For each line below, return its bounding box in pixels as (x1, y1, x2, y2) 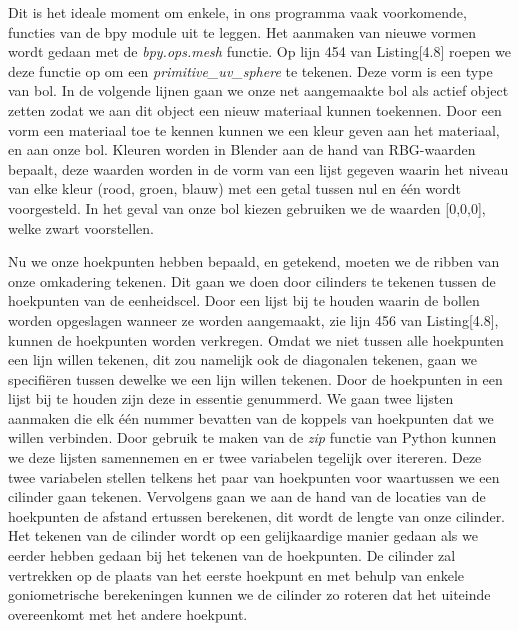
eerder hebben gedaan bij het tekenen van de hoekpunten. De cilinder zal (8, 545, 456, 566)
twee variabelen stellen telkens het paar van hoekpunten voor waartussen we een (8, 466, 500, 487)
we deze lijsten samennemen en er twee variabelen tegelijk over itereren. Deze (8, 447, 482, 468)
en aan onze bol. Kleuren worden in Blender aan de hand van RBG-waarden (8, 139, 476, 160)
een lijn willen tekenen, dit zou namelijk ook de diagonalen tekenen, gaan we (8, 349, 477, 370)
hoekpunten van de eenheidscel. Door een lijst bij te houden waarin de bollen (8, 290, 480, 311)
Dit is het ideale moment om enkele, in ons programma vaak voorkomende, (8, 2, 467, 22)
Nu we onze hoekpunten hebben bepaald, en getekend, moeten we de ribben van (8, 251, 500, 272)
